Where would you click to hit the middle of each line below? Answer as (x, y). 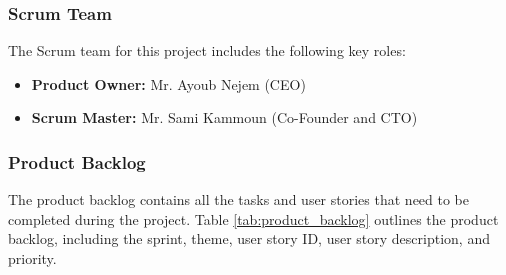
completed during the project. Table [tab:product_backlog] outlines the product (253, 218)
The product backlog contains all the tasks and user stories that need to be (239, 199)
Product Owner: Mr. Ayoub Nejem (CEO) (168, 83)
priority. (32, 258)
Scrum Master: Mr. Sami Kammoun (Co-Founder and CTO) (224, 117)
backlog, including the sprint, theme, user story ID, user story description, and (249, 238)
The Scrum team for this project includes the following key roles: (207, 50)
